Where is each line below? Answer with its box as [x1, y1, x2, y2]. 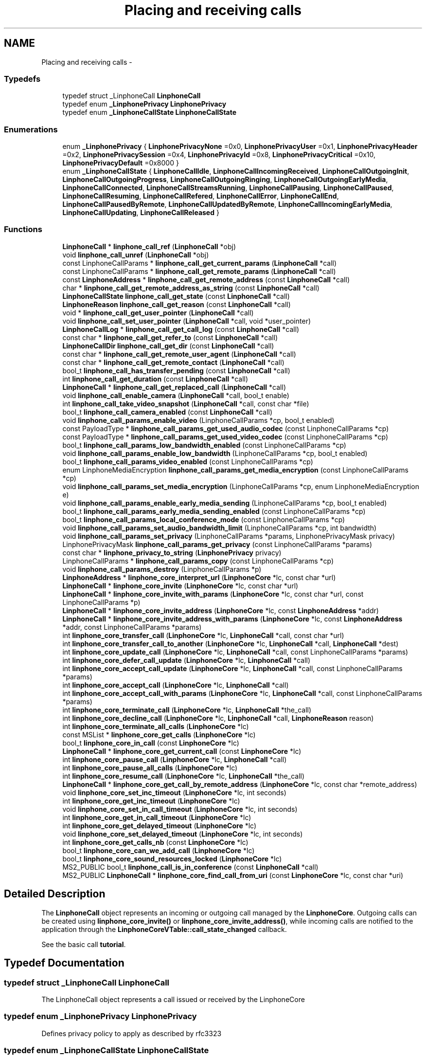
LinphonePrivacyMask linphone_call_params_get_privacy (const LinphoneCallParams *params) [62, 540, 373, 548]
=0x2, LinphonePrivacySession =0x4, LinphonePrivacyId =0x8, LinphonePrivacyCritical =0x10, [62, 150, 376, 159]
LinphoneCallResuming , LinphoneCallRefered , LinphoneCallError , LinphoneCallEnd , [62, 192, 339, 201]
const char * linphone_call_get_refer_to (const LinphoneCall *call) [62, 333, 278, 342]
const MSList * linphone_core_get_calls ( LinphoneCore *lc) [62, 730, 256, 739]
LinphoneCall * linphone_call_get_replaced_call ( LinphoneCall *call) [62, 383, 286, 391]
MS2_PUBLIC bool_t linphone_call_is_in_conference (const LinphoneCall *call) [62, 862, 319, 871]
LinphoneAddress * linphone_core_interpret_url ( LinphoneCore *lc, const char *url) [62, 573, 336, 582]
